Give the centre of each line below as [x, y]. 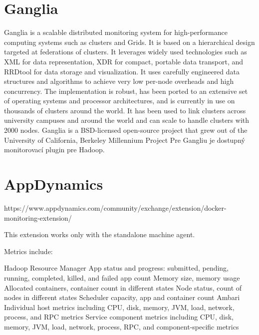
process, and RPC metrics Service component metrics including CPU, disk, [119, 317]
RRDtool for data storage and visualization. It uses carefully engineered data [122, 71]
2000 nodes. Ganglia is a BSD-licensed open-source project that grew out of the [126, 130]
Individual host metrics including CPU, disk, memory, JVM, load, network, [119, 307]
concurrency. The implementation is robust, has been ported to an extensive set [126, 91]
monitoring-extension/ [38, 217]
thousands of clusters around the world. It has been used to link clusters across [125, 110]
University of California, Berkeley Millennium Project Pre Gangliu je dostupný [125, 140]
